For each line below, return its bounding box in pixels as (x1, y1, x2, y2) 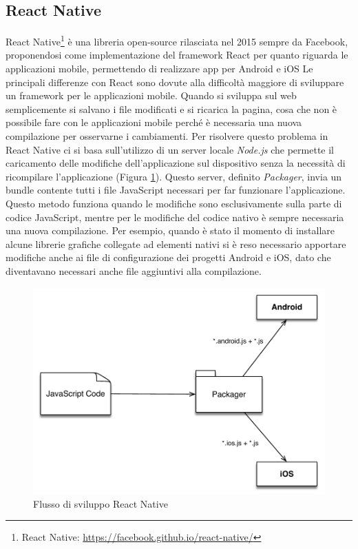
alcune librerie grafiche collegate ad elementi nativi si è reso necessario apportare (6, 236, 346, 251)
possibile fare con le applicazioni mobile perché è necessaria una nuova (6, 115, 302, 130)
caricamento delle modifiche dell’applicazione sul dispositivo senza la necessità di (6, 156, 346, 170)
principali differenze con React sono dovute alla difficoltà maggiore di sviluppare (6, 74, 344, 89)
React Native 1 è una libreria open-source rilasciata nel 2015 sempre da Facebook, (6, 32, 348, 48)
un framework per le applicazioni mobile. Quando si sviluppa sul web (6, 88, 297, 103)
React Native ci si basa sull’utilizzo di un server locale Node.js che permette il (6, 142, 334, 156)
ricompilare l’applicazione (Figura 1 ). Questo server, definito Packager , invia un (6, 169, 342, 183)
